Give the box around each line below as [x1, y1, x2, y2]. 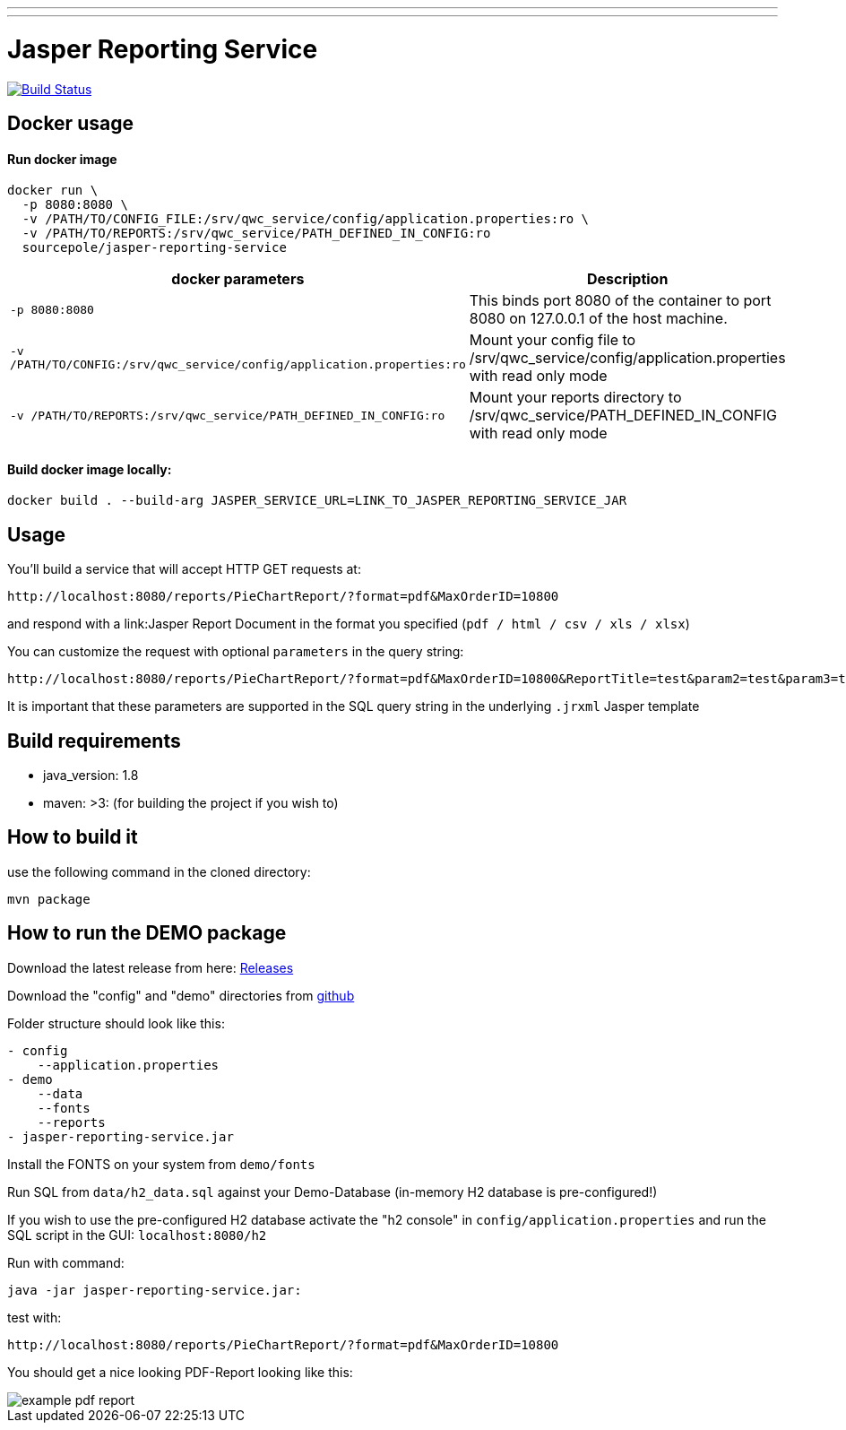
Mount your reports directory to [469, 388, 682, 407]
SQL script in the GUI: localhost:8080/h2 [7, 1226, 267, 1243]
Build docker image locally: [7, 461, 172, 477]
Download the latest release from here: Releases [7, 959, 294, 975]
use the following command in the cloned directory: [7, 863, 311, 880]
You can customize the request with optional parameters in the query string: [7, 644, 464, 660]
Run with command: [7, 1254, 125, 1270]
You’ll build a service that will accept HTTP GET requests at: [7, 561, 361, 577]
